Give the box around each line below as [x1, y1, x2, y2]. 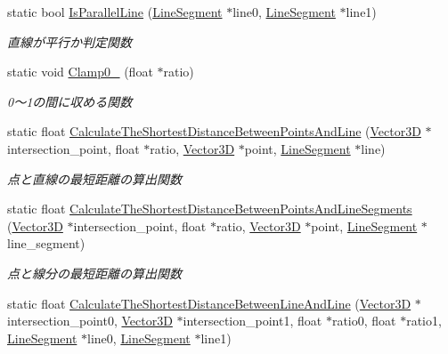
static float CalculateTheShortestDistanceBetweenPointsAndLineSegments [7, 199, 412, 218]
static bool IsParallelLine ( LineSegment [7, 3, 223, 20]
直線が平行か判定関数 [7, 32, 132, 51]
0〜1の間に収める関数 [7, 92, 133, 110]
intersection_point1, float [183, 311, 322, 330]
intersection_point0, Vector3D [7, 311, 173, 330]
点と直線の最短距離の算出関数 [7, 169, 182, 188]
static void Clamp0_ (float [7, 62, 153, 81]
